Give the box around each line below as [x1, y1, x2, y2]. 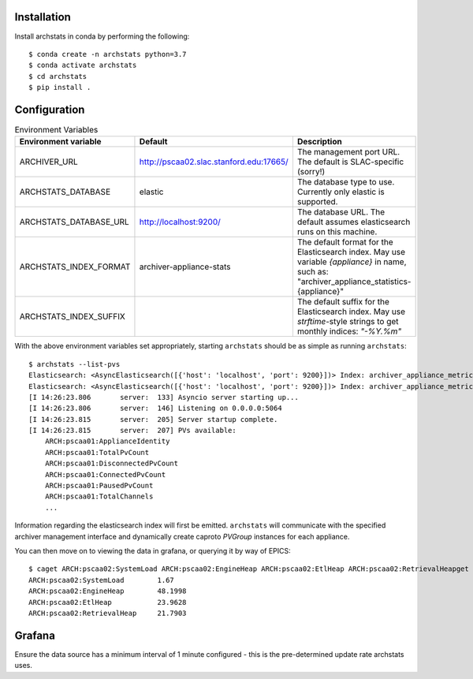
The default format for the [296, 237, 393, 248]
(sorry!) [296, 166, 326, 177]
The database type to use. [296, 177, 395, 188]
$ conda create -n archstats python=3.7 [28, 50, 187, 58]
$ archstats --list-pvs [28, 360, 121, 368]
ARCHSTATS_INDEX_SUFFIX [19, 312, 125, 323]
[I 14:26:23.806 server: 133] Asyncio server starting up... [28, 393, 299, 401]
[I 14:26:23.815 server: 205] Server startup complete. [28, 415, 278, 423]
